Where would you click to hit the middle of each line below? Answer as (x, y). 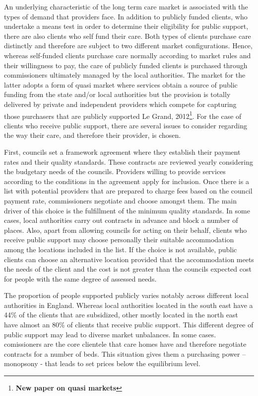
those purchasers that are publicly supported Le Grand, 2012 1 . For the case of (123, 115)
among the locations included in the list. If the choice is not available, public (121, 249)
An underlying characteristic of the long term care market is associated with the (126, 6)
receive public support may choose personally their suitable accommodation (119, 240)
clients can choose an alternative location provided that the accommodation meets (129, 259)
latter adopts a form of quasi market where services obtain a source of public (121, 84)
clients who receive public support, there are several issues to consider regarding (126, 125)
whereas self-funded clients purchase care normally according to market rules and (128, 55)
